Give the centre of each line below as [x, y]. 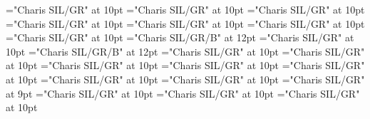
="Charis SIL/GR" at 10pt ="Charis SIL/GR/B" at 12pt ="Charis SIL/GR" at [180, 37]
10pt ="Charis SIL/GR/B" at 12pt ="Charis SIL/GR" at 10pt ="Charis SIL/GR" [185, 51]
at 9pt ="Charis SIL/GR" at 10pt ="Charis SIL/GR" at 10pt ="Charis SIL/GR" [183, 93]
